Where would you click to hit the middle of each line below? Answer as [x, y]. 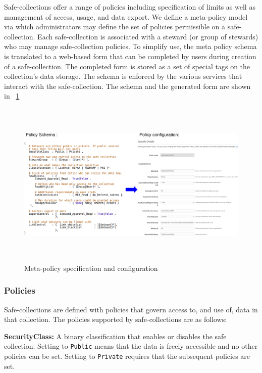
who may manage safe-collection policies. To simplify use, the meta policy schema [130, 46]
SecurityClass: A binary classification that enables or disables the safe [115, 336]
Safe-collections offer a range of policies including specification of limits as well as [130, 7]
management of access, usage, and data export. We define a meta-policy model [126, 16]
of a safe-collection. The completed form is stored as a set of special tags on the [127, 66]
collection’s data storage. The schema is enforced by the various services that [123, 76]
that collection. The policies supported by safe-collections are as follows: [116, 319]
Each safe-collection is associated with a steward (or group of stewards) [148, 36]
